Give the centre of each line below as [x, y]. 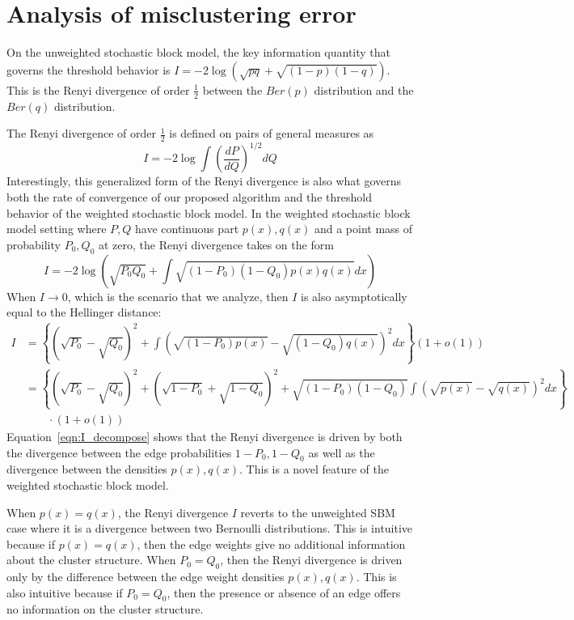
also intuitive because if [65, 592]
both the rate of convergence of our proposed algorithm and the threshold [189, 197]
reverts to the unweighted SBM [318, 512]
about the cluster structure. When [91, 560]
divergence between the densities [87, 469]
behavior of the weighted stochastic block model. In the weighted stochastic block [209, 212]
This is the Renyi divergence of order [98, 89]
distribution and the [364, 89]
